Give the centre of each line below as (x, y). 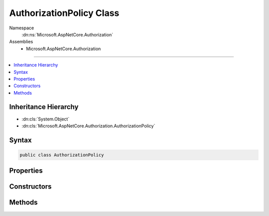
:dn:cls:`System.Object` (46, 119)
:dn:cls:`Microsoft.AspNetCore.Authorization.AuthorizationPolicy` (88, 126)
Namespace (22, 28)
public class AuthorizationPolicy (62, 155)
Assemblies (21, 42)
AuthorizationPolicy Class (64, 13)
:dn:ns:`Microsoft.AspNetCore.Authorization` (67, 34)
